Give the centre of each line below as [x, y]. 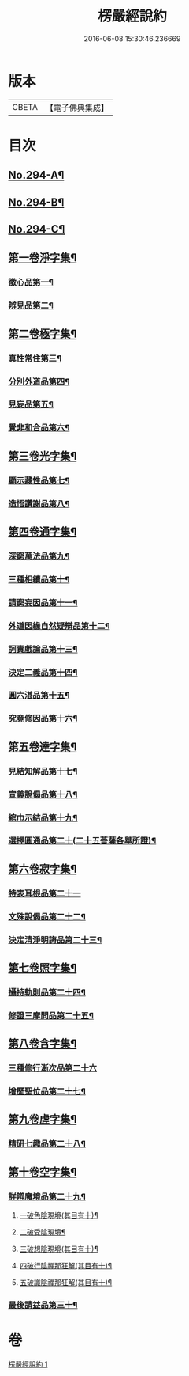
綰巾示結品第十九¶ [43, 817]
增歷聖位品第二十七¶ [47, 1091]
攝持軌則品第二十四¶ [47, 992]
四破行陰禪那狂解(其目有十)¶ [66, 1266]
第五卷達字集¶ [43, 747]
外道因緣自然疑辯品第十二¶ [59, 626]
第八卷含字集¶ [43, 1044]
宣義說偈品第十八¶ [43, 794]
